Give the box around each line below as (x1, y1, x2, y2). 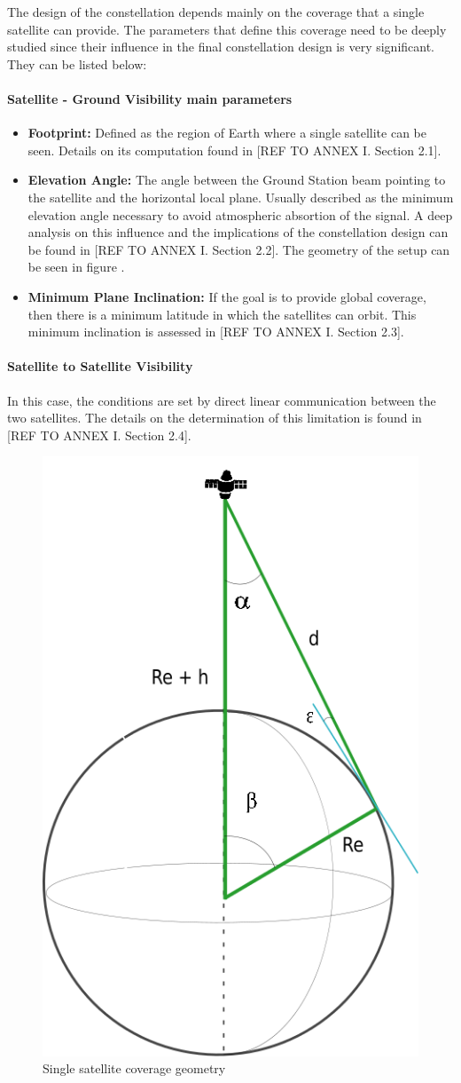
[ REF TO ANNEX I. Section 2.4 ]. (7, 425, 191, 444)
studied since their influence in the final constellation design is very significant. (7, 37, 435, 56)
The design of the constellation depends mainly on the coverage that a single (7, 3, 425, 20)
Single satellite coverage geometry (43, 1059, 226, 1078)
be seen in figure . (27, 257, 125, 276)
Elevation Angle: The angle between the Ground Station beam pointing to (27, 170, 446, 189)
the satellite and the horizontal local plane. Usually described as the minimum (27, 187, 454, 206)
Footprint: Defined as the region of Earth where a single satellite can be (27, 123, 426, 142)
